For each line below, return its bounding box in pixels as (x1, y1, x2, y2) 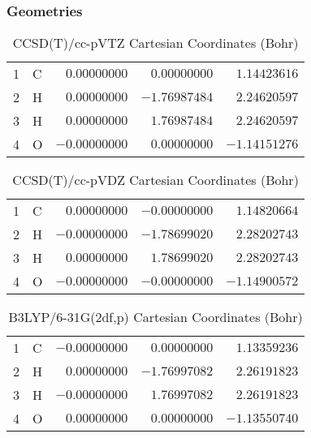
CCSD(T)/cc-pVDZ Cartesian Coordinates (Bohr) (12, 170, 299, 189)
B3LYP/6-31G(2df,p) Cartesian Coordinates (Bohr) (8, 307, 303, 326)
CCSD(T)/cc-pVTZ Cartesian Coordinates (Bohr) (12, 33, 299, 52)
